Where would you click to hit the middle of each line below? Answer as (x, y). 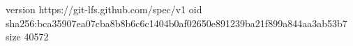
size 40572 (27, 37)
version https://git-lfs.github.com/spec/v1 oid (104, 9)
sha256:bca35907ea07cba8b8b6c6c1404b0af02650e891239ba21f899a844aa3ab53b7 (176, 23)
